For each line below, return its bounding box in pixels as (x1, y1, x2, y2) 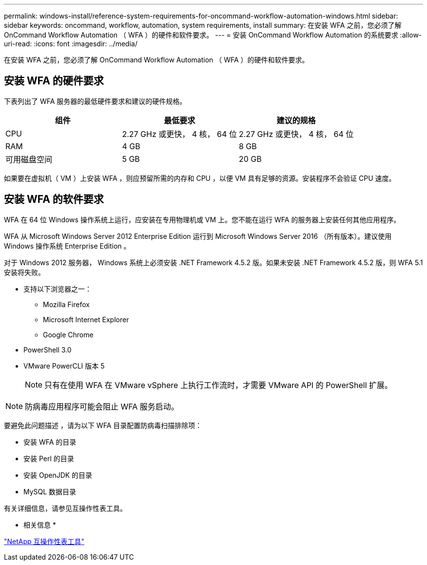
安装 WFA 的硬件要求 (4, 75, 104, 87)
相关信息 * (23, 520, 56, 529)
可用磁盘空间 (5, 154, 53, 164)
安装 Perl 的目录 (23, 454, 74, 463)
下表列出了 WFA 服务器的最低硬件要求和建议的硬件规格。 (4, 97, 187, 105)
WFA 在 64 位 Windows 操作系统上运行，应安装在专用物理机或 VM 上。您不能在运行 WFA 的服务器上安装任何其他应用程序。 (4, 215, 401, 224)
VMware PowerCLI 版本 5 (23, 361, 105, 370)
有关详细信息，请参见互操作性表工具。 (4, 504, 127, 512)
